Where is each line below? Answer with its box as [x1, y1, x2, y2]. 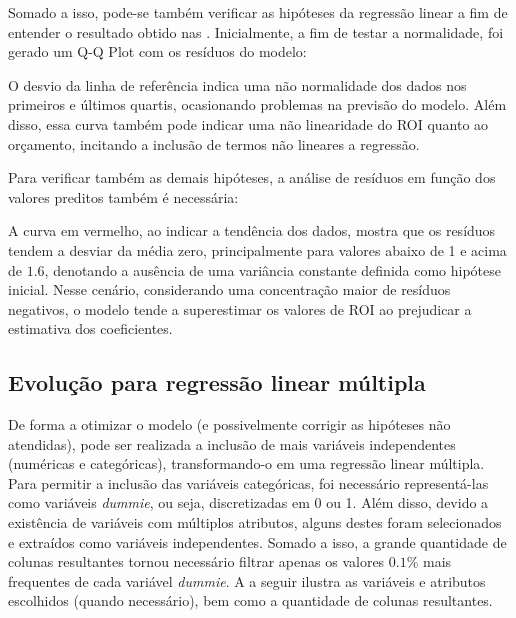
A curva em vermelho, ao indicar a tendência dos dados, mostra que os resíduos [8, 220, 496, 241]
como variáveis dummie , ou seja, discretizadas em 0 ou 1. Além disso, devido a [8, 492, 489, 513]
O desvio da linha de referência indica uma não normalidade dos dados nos [8, 74, 467, 95]
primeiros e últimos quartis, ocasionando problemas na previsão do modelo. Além [8, 94, 507, 115]
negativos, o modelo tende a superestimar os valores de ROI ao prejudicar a [8, 298, 472, 319]
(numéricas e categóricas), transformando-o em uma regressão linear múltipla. [8, 453, 485, 474]
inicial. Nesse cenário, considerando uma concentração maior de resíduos [8, 279, 451, 300]
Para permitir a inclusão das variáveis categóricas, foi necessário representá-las [8, 472, 489, 493]
